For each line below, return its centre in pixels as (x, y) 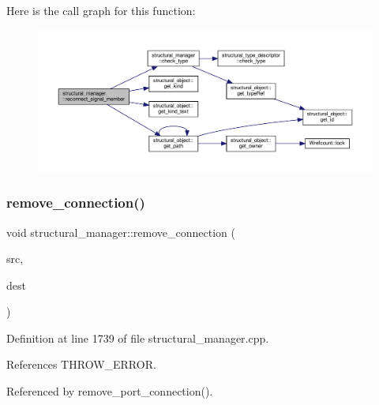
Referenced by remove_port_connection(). (110, 391)
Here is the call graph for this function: (101, 10)
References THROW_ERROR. (81, 364)
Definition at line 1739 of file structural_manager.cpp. (138, 337)
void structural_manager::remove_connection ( (121, 232)
